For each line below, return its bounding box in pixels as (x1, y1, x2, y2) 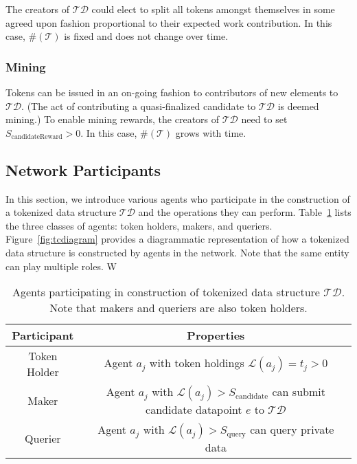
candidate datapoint (146, 401, 242, 418)
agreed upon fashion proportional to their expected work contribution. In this (5, 15, 332, 30)
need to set (241, 112, 288, 126)
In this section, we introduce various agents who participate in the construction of (5, 191, 350, 206)
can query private (250, 421, 334, 438)
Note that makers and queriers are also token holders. (49, 300, 308, 316)
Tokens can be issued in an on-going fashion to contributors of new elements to (5, 85, 338, 99)
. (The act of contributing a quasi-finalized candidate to (21, 98, 256, 113)
